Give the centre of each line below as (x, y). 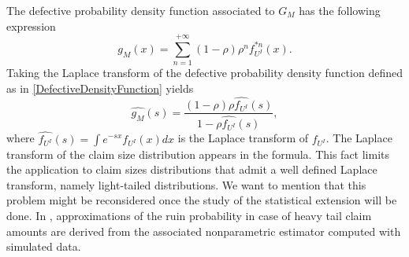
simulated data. (44, 246)
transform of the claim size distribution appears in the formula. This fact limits (198, 154)
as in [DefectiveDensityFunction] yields (100, 88)
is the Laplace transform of (243, 138)
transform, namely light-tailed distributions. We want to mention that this (186, 184)
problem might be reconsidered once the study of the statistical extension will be (202, 200)
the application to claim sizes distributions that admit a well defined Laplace (192, 169)
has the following (340, 10)
